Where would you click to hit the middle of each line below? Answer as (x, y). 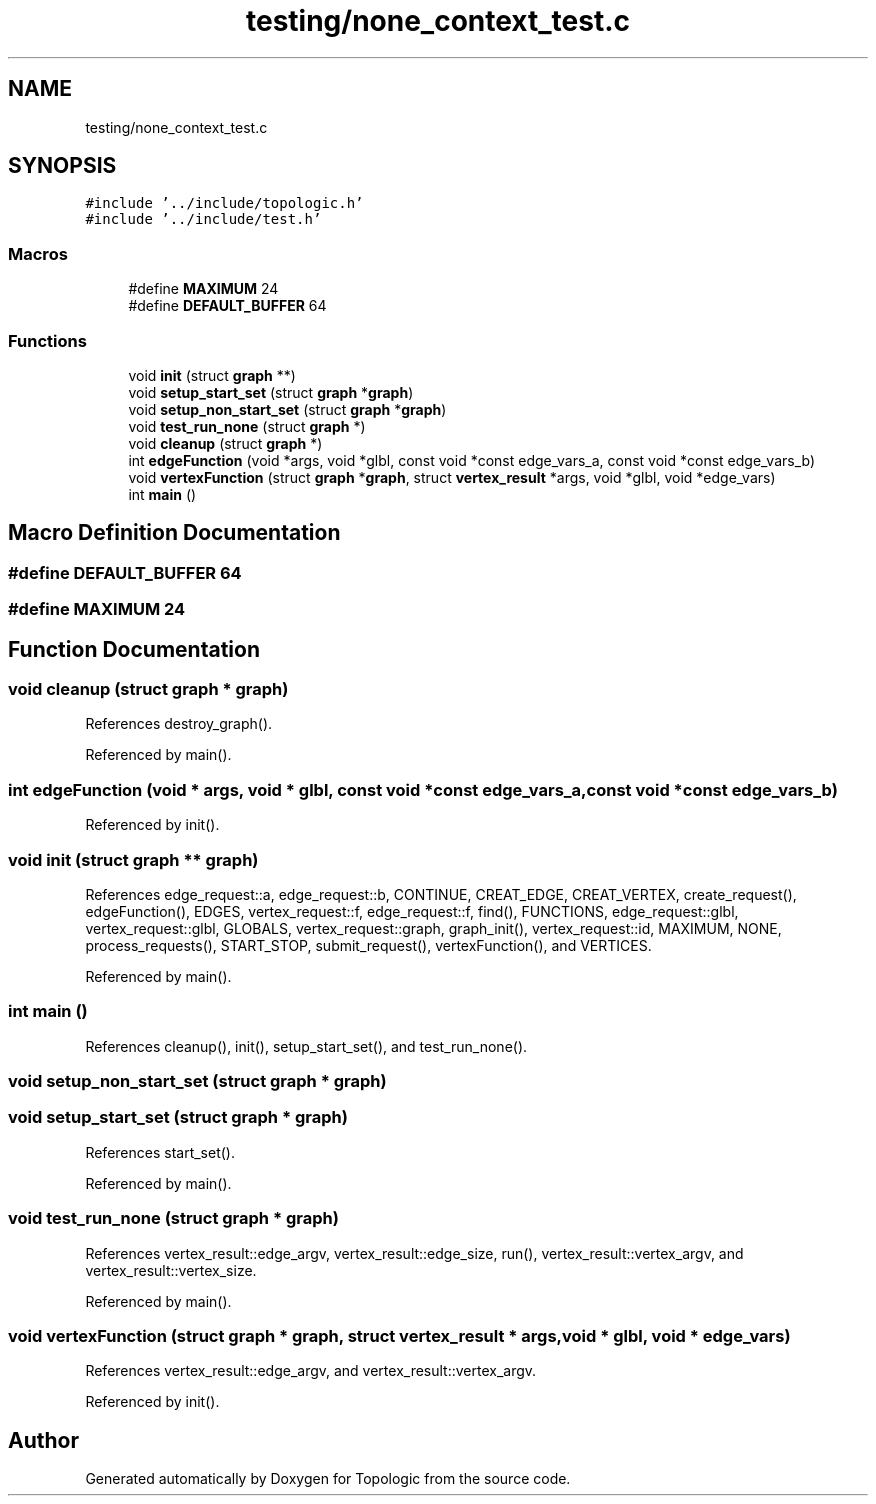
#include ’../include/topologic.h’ (224, 203)
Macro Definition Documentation (174, 533)
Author (43, 1440)
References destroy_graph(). (179, 724)
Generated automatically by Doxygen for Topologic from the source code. (328, 1479)
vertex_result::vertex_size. (171, 1270)
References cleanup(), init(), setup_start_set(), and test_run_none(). (306, 1046)
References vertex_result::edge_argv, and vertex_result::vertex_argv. (311, 1371)
